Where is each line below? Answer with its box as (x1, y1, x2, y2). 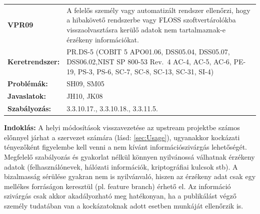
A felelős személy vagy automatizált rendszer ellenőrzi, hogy (66, 4, 250, 15)
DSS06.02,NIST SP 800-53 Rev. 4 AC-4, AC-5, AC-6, (66, 56, 231, 66)
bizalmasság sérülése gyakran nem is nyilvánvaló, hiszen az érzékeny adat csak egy (4, 171, 256, 182)
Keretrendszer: (7, 56, 60, 66)
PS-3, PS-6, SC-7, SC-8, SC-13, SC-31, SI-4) (77, 66, 214, 76)
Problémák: (7, 78, 48, 89)
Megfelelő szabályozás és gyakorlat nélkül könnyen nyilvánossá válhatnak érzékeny (4, 151, 255, 162)
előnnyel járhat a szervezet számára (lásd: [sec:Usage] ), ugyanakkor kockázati (4, 132, 240, 142)
